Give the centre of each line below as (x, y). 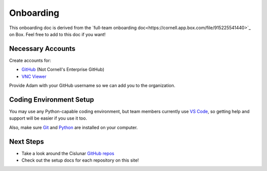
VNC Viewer (34, 76)
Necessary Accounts (42, 49)
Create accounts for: (30, 60)
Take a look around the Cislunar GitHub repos (68, 153)
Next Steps (26, 142)
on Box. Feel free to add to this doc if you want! (57, 34)
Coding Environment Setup (52, 100)
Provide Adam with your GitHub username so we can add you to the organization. (92, 85)
